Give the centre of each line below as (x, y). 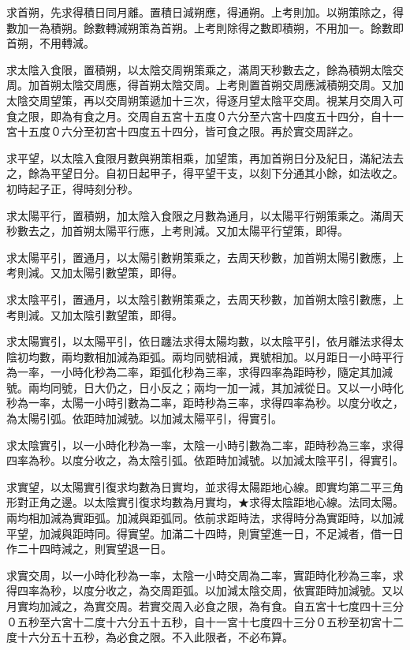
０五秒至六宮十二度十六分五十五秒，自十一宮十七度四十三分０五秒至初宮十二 (205, 621)
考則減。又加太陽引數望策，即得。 (95, 273)
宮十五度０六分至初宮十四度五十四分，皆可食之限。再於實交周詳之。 (183, 131)
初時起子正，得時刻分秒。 (73, 188)
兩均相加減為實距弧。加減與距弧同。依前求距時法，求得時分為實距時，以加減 (205, 518)
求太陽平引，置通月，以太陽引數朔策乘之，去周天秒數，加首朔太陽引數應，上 (205, 257)
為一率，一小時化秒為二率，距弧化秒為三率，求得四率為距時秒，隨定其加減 (199, 372)
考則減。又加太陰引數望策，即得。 (95, 314)
